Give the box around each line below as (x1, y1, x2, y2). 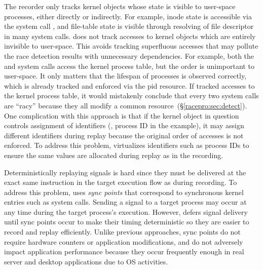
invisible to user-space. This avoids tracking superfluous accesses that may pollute (4, 41, 258, 51)
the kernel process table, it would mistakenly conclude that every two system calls (4, 90, 259, 101)
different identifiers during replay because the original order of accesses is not (4, 130, 244, 140)
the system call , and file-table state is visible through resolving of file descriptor (4, 21, 254, 31)
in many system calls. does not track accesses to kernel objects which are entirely (4, 30, 256, 41)
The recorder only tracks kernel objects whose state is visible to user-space (4, 1, 236, 11)
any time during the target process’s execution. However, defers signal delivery (4, 206, 248, 217)
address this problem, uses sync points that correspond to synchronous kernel (4, 186, 244, 197)
